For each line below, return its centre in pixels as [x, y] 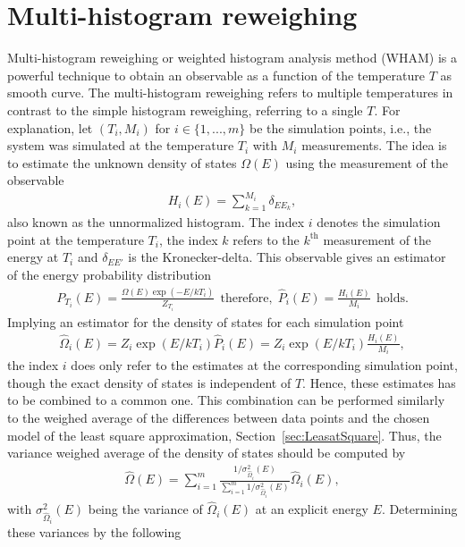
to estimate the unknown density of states [122, 162]
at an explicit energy [312, 509]
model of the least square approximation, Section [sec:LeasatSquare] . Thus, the [224, 435]
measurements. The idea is [374, 145]
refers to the [266, 239]
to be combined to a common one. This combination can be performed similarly [226, 400]
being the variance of [145, 509]
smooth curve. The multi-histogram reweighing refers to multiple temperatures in [230, 93]
